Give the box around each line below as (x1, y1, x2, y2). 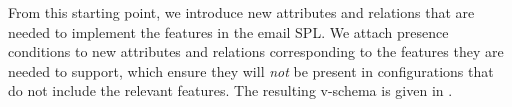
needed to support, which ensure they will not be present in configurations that (8, 60, 494, 81)
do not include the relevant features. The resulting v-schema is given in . (8, 80, 453, 101)
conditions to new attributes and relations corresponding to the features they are (8, 41, 504, 62)
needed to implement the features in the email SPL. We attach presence (8, 21, 449, 42)
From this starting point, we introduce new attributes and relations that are (8, 2, 475, 22)
